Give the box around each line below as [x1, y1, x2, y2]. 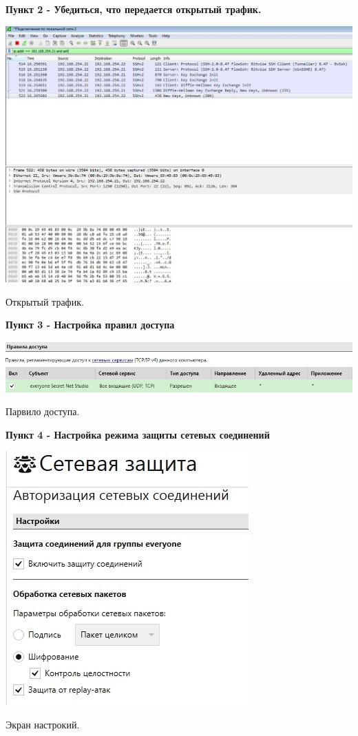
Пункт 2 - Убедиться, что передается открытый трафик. [6, 2, 262, 16]
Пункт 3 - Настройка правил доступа [6, 317, 175, 332]
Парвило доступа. [6, 404, 80, 419]
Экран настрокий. [6, 717, 80, 732]
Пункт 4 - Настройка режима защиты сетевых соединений [6, 427, 270, 441]
